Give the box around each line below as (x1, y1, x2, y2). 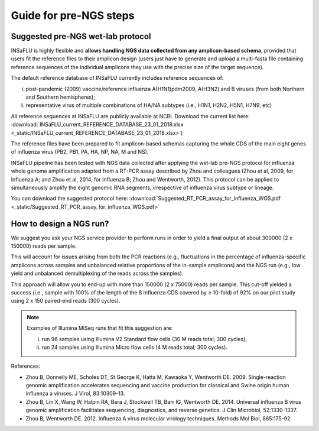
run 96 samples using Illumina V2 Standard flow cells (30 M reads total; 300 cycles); (41, 335, 248, 342)
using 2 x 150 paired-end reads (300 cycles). (11, 297, 121, 304)
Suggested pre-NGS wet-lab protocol (11, 31, 151, 41)
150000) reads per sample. (11, 242, 77, 249)
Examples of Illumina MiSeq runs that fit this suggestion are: (27, 325, 173, 332)
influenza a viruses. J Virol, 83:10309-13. (25, 390, 125, 397)
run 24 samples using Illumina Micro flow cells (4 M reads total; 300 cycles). (41, 343, 227, 351)
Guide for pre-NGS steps (11, 9, 135, 22)
